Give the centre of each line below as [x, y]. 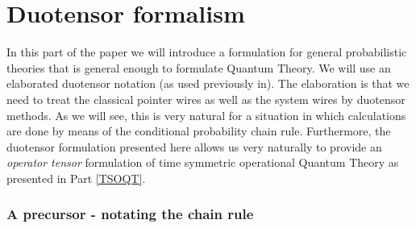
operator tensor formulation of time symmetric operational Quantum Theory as [203, 162]
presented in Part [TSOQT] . [76, 178]
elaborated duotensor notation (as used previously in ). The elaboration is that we [208, 83]
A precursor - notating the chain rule [130, 214]
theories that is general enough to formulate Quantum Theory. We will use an [199, 67]
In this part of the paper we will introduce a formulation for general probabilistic [207, 52]
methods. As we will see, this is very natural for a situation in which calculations [206, 115]
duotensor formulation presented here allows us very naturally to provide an [194, 146]
